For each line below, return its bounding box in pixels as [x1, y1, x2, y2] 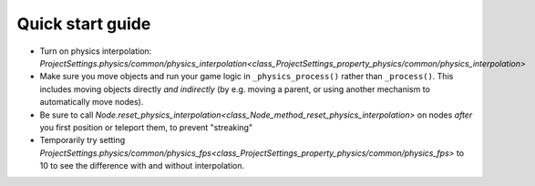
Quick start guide [16, 14, 151, 34]
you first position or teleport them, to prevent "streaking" [39, 121, 253, 132]
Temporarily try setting [39, 135, 126, 146]
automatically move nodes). [39, 97, 144, 108]
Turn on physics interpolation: [39, 46, 152, 57]
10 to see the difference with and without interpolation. [39, 160, 245, 171]
